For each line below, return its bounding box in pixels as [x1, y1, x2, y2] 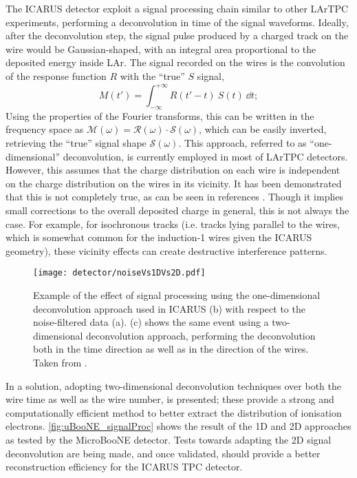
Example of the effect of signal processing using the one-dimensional [33, 288, 321, 302]
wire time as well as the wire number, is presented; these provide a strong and [6, 392, 334, 406]
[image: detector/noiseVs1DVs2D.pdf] [33, 268, 206, 278]
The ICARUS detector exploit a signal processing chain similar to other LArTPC [6, 1, 349, 15]
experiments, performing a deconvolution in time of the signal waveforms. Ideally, [6, 14, 349, 29]
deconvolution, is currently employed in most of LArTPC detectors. [63, 149, 348, 163]
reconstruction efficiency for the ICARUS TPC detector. [6, 459, 243, 474]
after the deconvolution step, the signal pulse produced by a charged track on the [6, 28, 349, 43]
